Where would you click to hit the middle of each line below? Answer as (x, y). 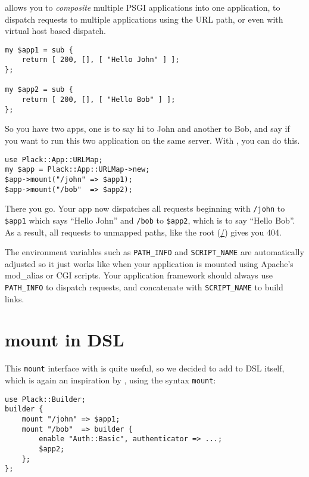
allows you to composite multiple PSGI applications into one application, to (143, 7)
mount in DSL (65, 340)
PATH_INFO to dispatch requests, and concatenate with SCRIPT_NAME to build (144, 286)
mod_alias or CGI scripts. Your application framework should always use (139, 275)
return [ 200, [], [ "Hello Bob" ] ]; (99, 100)
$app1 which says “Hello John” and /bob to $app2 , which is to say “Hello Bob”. (150, 220)
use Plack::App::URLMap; (54, 159)
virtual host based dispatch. (55, 31)
